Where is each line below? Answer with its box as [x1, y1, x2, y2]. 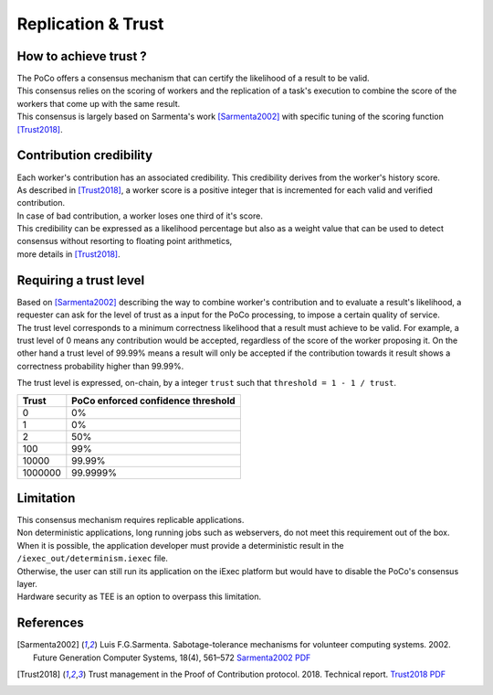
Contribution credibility [16, 147, 153, 164]
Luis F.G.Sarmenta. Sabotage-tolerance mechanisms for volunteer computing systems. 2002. [99, 639, 451, 650]
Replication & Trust [16, 14, 164, 34]
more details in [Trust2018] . [16, 248, 121, 260]
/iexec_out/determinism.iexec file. [16, 553, 169, 564]
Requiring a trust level [16, 273, 145, 288]
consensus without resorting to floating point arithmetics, [16, 236, 233, 247]
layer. [16, 578, 38, 589]
